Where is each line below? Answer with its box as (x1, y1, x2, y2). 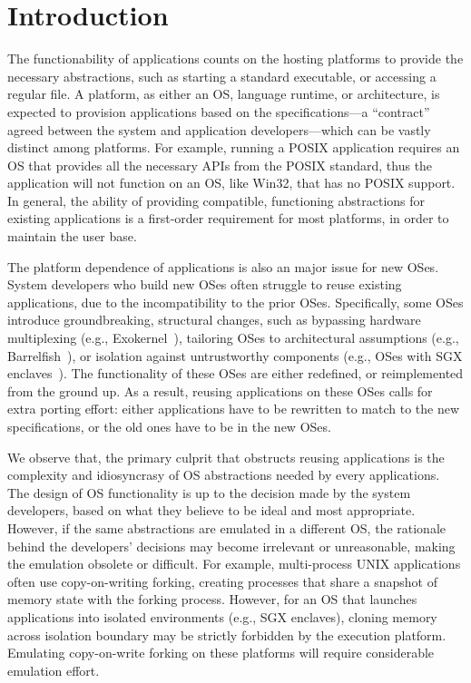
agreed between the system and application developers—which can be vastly (7, 120, 431, 139)
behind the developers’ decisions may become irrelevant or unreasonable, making (7, 536, 456, 555)
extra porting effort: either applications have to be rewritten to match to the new (7, 399, 460, 418)
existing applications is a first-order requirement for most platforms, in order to (7, 209, 449, 228)
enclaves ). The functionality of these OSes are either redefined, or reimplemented (7, 364, 464, 383)
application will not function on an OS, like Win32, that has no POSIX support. (7, 173, 456, 192)
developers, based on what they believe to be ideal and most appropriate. (7, 501, 416, 520)
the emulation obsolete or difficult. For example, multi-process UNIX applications (7, 554, 461, 573)
